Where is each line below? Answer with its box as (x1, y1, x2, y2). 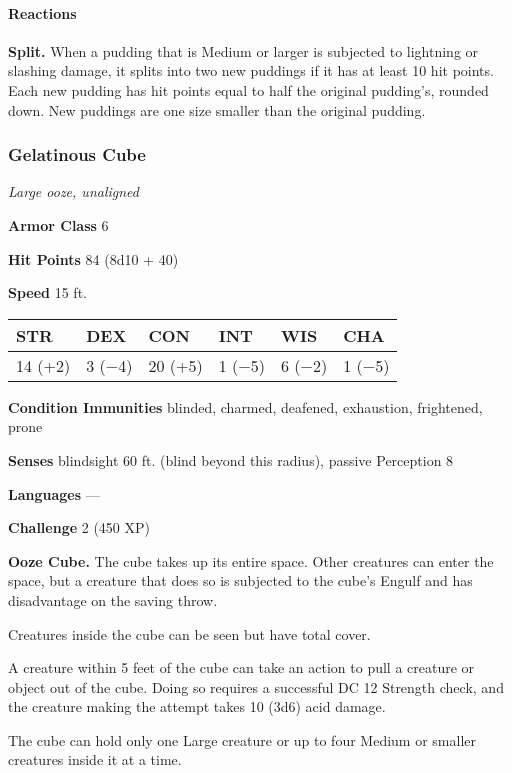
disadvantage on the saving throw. (8, 589, 218, 610)
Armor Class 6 (8, 214, 109, 235)
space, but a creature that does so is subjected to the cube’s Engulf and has (8, 570, 473, 591)
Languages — (8, 483, 100, 504)
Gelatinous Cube (8, 142, 146, 167)
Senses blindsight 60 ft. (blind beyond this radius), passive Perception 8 (8, 449, 454, 470)
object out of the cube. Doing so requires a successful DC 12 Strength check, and (8, 676, 504, 697)
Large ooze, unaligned (8, 181, 139, 202)
